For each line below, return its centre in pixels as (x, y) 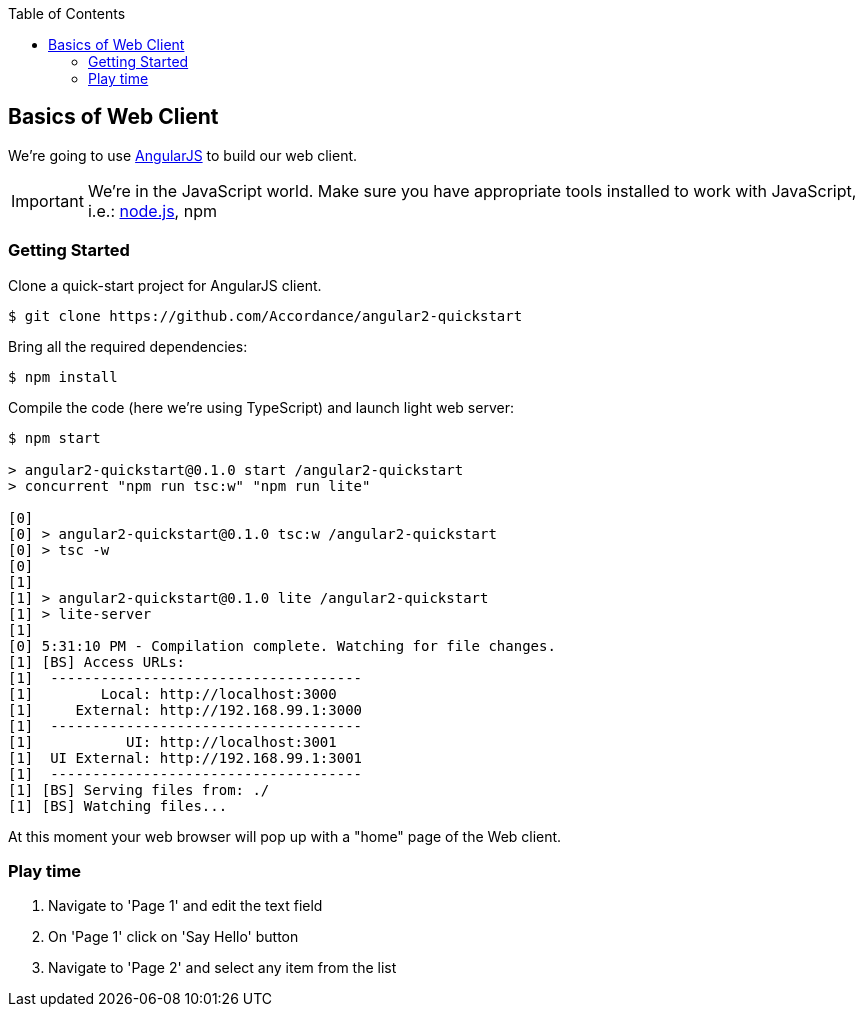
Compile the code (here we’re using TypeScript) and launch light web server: (261, 407)
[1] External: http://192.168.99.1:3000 (185, 709)
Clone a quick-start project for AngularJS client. (165, 285)
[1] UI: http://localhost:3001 (172, 741)
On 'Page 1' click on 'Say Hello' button (173, 937)
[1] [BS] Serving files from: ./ (139, 789)
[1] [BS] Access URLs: (97, 661)
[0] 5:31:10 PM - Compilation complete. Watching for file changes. (282, 645)
